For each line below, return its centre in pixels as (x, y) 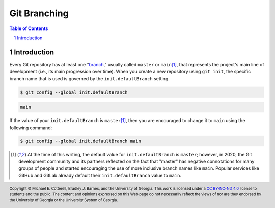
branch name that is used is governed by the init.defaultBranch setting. (90, 78)
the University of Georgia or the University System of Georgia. (64, 200)
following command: (31, 128)
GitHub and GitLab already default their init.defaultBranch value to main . (100, 175)
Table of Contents (29, 28)
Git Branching (39, 13)
